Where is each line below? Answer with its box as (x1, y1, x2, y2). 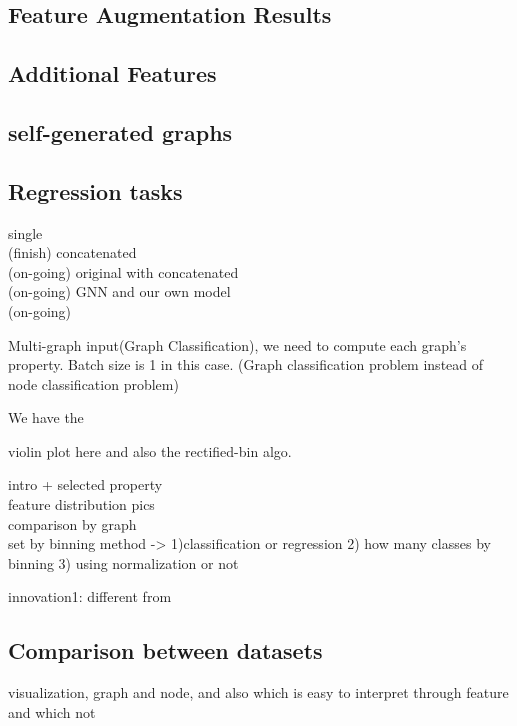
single (8, 222, 43, 243)
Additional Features (8, 58, 217, 89)
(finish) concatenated (8, 242, 137, 263)
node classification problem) (8, 373, 179, 394)
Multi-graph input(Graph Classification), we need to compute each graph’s (8, 334, 467, 355)
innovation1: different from (8, 586, 172, 607)
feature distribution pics (8, 494, 155, 515)
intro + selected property (8, 474, 163, 495)
